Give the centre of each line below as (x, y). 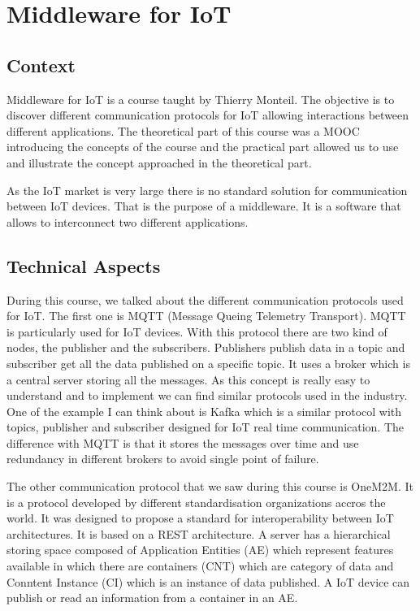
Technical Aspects (84, 265)
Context (41, 65)
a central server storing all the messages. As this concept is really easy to (188, 379)
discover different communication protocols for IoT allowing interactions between (208, 115)
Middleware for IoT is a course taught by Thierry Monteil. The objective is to (201, 99)
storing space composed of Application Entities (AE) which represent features (200, 550)
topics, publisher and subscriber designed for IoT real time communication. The (206, 427)
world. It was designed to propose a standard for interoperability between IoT (200, 518)
